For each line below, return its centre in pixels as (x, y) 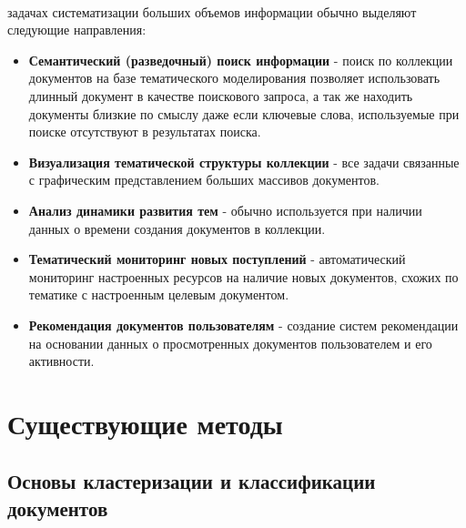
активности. (61, 361)
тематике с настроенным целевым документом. (159, 294)
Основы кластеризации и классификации (192, 481)
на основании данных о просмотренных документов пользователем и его (230, 343)
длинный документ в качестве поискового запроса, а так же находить (221, 95)
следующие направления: (77, 30)
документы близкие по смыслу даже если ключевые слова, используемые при (244, 113)
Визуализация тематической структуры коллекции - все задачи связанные (244, 162)
